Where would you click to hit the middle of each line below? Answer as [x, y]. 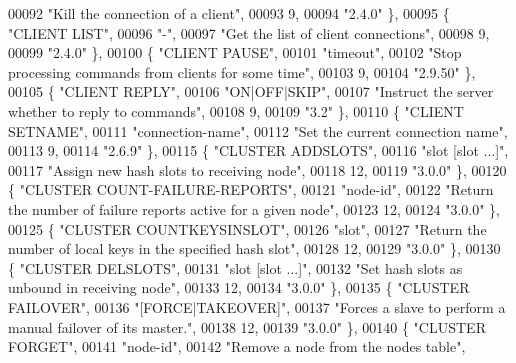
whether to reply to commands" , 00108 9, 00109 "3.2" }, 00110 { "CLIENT [236, 110]
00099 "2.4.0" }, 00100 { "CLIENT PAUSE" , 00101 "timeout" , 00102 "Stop [235, 52]
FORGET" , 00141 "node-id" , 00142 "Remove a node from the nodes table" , [237, 346]
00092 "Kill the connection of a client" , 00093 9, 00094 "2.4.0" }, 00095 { [229, 13]
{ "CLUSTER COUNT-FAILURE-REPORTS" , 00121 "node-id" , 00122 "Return [251, 189]
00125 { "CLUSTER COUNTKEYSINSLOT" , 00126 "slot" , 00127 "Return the [247, 228]
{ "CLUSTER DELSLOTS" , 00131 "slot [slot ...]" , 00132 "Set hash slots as [235, 267]
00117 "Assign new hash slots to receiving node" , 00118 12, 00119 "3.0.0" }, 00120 [257, 169]
